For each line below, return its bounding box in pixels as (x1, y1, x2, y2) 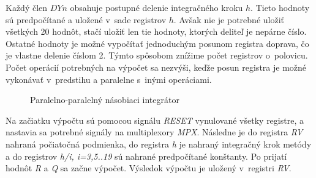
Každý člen (6, 1, 48, 13)
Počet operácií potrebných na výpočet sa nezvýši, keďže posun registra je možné (6, 60, 307, 73)
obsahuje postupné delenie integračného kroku (70, 1, 243, 13)
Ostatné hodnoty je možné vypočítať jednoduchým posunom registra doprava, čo (6, 37, 309, 49)
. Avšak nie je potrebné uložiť (173, 13, 284, 26)
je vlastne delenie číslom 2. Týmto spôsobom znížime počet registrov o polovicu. (6, 49, 308, 62)
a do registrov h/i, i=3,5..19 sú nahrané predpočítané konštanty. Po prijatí (6, 149, 287, 162)
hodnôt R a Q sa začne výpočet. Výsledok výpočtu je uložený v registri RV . (6, 162, 292, 174)
